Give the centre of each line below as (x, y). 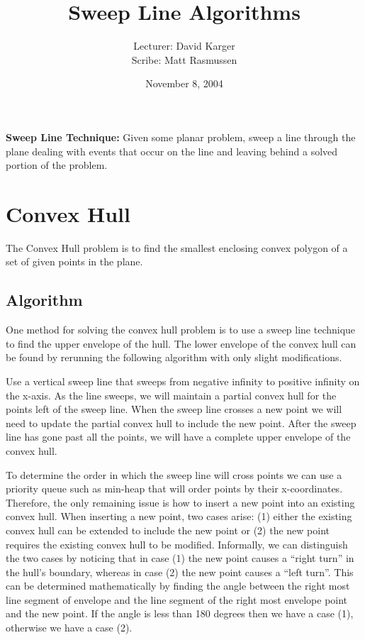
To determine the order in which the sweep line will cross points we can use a (174, 474)
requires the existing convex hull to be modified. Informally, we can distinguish (177, 544)
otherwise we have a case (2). (69, 628)
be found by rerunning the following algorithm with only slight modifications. (174, 357)
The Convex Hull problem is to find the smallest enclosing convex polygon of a (177, 247)
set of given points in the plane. (74, 261)
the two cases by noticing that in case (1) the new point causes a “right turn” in (180, 558)
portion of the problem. (57, 165)
